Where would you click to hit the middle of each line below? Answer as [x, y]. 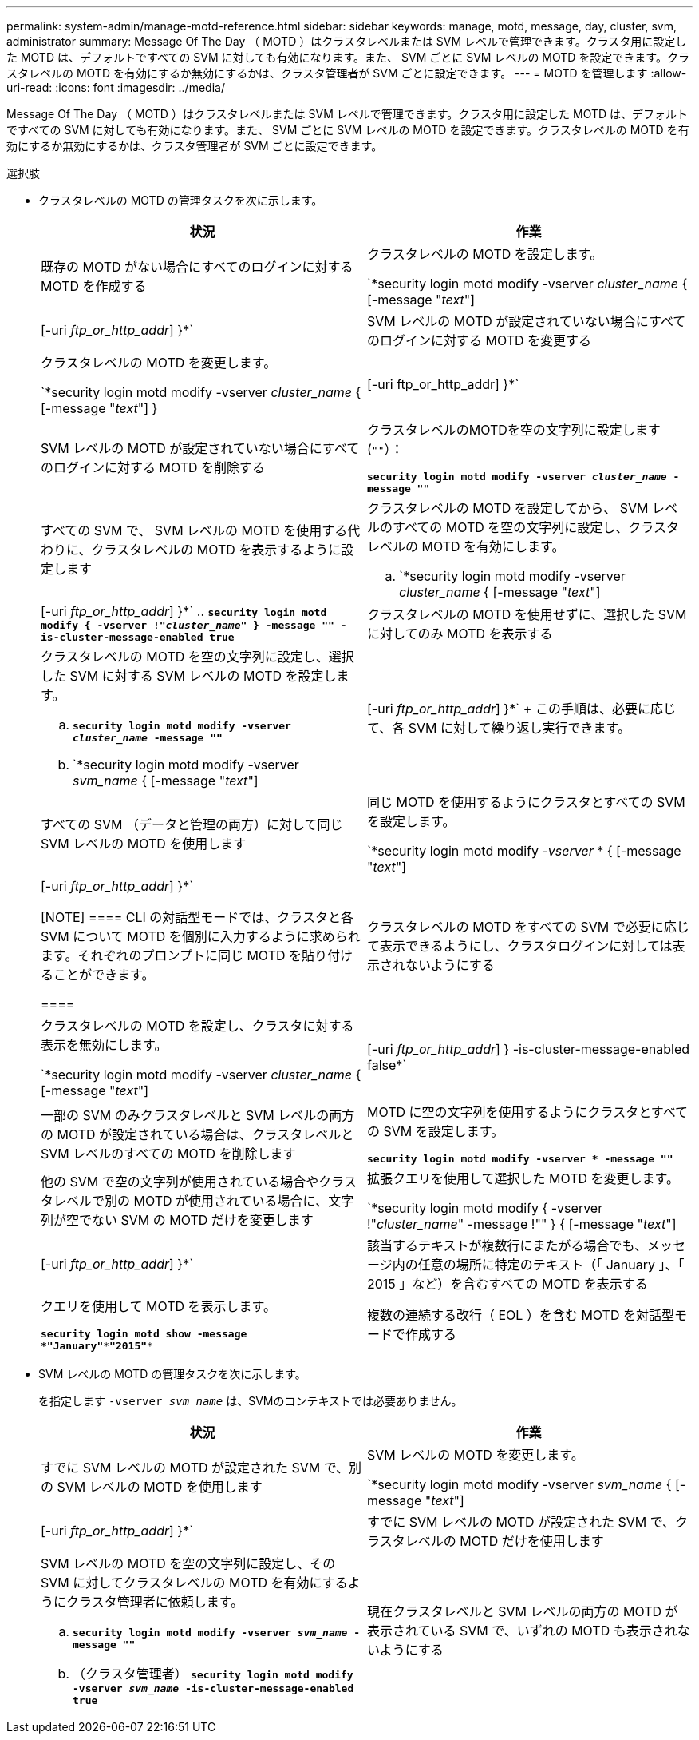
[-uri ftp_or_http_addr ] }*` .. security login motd [184, 611]
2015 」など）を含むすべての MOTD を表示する [507, 1284]
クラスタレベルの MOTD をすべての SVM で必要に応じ [528, 927]
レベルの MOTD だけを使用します [504, 1541]
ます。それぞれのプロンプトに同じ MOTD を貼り [184, 955]
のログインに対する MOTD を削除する [153, 467]
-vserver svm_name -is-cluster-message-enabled [213, 1688]
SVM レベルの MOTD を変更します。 [476, 1455]
